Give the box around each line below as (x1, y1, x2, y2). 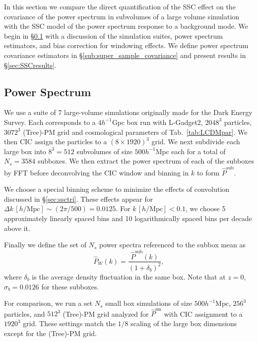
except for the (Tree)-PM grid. (4, 328, 97, 338)
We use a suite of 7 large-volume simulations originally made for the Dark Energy (4, 107, 253, 117)
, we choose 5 (185, 203, 226, 214)
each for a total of (171, 146, 226, 156)
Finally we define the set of (4, 239, 86, 250)
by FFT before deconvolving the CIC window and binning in (4, 167, 189, 177)
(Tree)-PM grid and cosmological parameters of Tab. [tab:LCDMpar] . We (23, 126, 248, 137)
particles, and (4, 308, 45, 319)
